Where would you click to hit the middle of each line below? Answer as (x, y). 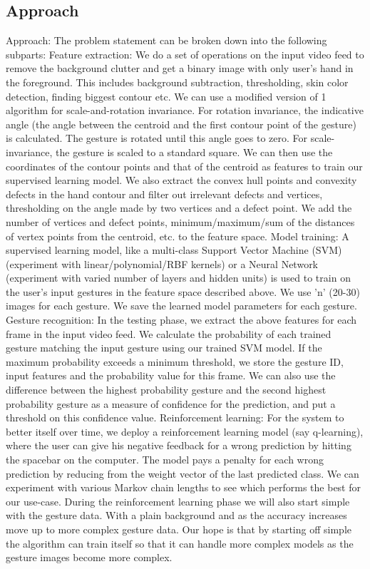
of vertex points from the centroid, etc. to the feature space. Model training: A (178, 236)
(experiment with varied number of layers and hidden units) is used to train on (178, 278)
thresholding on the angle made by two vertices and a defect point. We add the (179, 208)
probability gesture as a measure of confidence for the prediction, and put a (171, 403)
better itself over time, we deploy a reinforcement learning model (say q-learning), (185, 431)
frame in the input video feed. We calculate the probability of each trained (169, 333)
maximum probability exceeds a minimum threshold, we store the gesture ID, (175, 361)
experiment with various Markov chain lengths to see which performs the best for (183, 487)
